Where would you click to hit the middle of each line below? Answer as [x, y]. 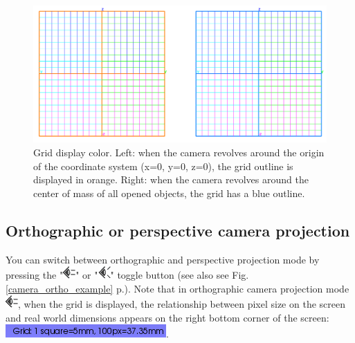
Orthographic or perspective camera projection [178, 230]
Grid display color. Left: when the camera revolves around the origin [179, 152]
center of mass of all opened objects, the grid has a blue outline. [169, 193]
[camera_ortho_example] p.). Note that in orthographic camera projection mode [177, 288]
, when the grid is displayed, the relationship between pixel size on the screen [182, 304]
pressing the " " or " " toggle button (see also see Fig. [127, 275]
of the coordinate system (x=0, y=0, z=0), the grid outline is [163, 166]
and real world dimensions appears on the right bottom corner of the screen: [167, 317]
